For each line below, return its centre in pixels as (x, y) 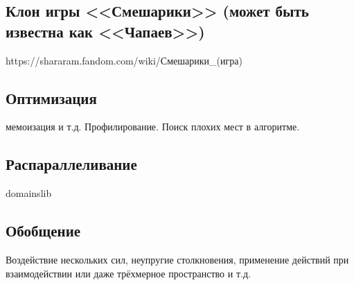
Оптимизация (51, 97)
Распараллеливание (71, 164)
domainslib (29, 193)
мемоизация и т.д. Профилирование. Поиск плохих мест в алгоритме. (153, 127)
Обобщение (43, 231)
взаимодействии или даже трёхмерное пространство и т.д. (128, 273)
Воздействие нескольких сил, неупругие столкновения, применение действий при (177, 259)
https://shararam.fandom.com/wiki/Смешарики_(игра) (124, 60)
